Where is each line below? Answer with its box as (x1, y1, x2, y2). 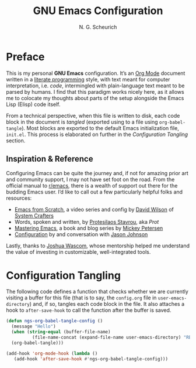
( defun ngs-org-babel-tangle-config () (6, 318, 103, 324)
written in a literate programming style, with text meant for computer (6, 76, 170, 83)
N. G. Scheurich (79, 23, 117, 30)
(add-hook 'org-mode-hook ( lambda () (6, 350, 98, 356)
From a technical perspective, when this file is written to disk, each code (6, 112, 180, 119)
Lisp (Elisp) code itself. (6, 101, 61, 108)
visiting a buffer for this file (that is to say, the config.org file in (6, 294, 157, 301)
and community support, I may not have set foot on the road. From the (6, 176, 175, 183)
